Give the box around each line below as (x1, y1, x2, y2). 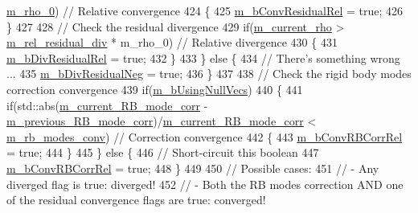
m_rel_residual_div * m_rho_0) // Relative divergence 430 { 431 (6, 34, 338, 51)
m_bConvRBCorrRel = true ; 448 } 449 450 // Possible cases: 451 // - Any (6, 159, 379, 176)
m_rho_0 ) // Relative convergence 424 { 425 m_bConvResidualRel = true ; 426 (6, 2, 404, 18)
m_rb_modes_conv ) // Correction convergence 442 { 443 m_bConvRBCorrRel (6, 128, 403, 145)
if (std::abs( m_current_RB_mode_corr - (6, 96, 208, 113)
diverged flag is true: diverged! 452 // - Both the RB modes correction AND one (6, 175, 404, 192)
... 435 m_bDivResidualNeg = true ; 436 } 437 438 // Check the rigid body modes (6, 65, 412, 82)
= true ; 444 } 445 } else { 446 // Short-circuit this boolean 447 (6, 144, 319, 161)
